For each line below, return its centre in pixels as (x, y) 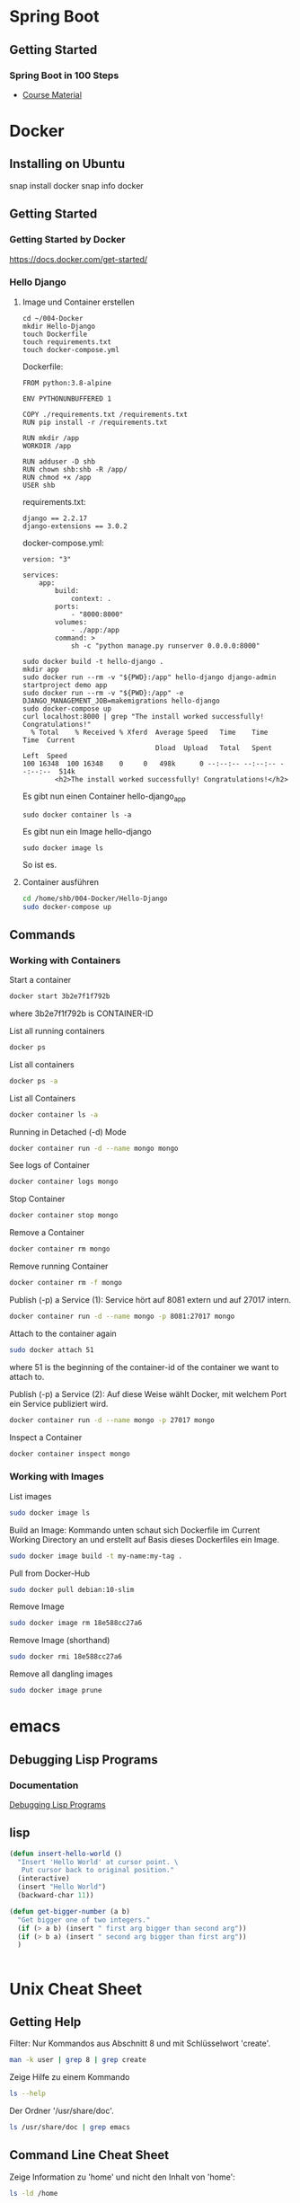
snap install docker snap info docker (76, 185)
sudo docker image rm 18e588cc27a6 (76, 1623)
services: (41, 575)
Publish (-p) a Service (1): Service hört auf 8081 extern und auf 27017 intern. (150, 1299)
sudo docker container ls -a (77, 815)
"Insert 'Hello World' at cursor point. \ (98, 1862)
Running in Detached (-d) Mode (68, 1132)
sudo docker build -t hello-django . (93, 661)
